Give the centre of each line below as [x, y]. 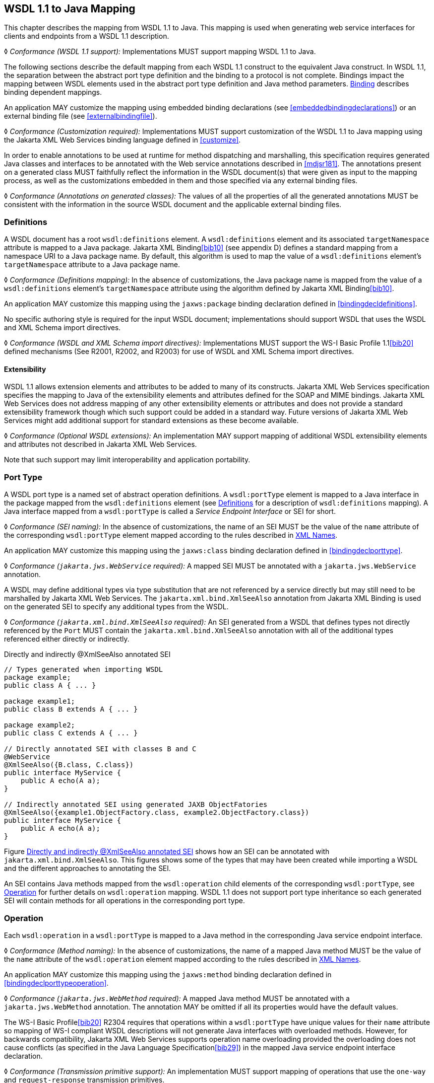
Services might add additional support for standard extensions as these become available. [152, 421]
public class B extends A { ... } [71, 709]
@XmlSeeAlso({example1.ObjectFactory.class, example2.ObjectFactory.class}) [157, 813]
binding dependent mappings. [53, 92]
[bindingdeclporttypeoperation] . [56, 983]
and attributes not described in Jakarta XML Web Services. [100, 444]
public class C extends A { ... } [71, 733]
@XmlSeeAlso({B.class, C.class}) [69, 765]
